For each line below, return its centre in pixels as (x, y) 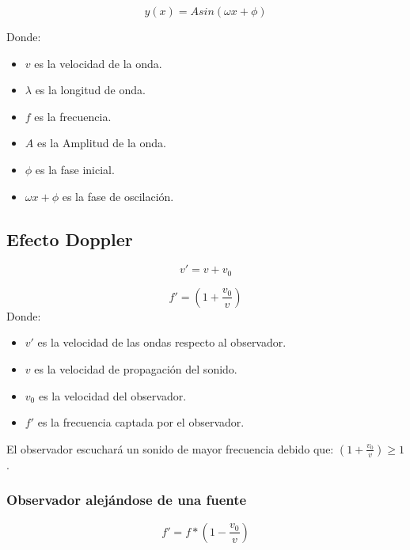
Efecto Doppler (70, 239)
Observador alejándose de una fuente (127, 500)
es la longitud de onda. (90, 90)
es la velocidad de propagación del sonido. (136, 369)
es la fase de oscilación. (118, 196)
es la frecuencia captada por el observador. (141, 422)
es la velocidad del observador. (112, 395)
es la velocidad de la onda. (98, 63)
